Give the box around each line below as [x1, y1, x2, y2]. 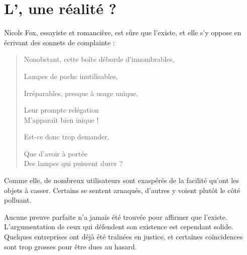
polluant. [4, 195, 32, 205]
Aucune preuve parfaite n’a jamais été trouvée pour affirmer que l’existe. [4, 211, 227, 222]
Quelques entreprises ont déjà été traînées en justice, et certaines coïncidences [4, 231, 243, 242]
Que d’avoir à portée [24, 148, 87, 158]
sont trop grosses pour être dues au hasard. [4, 241, 137, 251]
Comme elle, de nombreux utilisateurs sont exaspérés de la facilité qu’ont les [4, 175, 239, 186]
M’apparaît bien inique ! [24, 114, 99, 125]
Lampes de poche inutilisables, [24, 70, 118, 81]
